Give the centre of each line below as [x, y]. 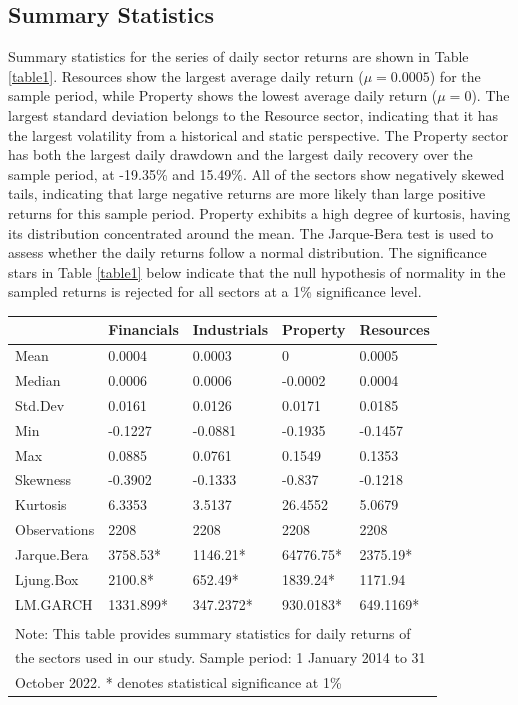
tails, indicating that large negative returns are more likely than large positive [247, 193]
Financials [143, 329]
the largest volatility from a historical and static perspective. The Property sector [258, 134]
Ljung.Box [47, 578]
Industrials [230, 329]
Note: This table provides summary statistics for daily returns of [213, 632]
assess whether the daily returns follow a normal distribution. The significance [247, 252]
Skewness [43, 479]
